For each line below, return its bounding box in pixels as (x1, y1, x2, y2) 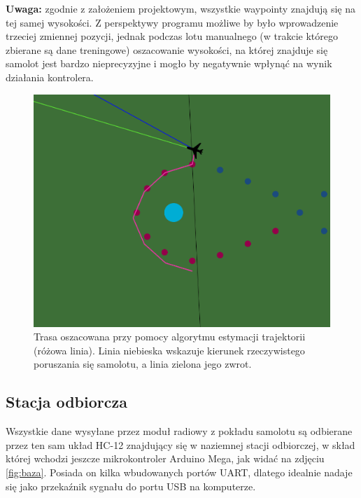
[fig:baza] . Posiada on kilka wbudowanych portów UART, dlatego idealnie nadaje (6, 465, 353, 480)
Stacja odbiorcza (6, 391, 127, 413)
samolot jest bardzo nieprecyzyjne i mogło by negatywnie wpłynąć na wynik (6, 56, 332, 71)
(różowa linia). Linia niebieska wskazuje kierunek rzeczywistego (34, 343, 305, 357)
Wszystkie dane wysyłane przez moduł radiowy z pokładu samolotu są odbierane (6, 424, 353, 438)
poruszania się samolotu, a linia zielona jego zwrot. (34, 357, 252, 371)
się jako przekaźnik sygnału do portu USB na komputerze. (6, 478, 256, 493)
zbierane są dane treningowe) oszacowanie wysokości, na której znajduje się (6, 42, 328, 57)
